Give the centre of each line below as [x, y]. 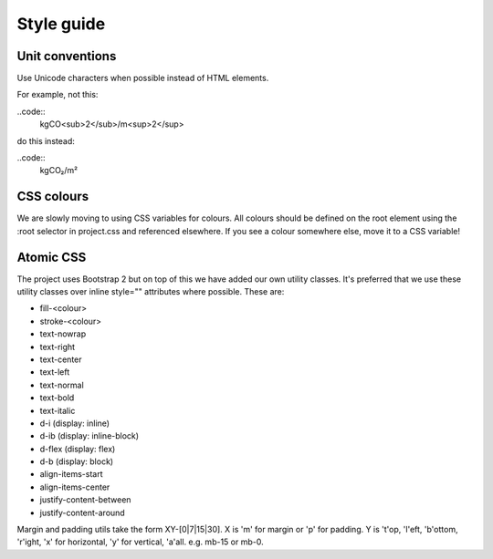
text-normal [62, 385]
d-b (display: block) [77, 461]
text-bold [57, 398]
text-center [61, 359]
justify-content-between [85, 500]
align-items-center [75, 487]
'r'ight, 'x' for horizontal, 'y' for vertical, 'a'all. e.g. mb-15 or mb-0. [140, 542]
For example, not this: [58, 95]
